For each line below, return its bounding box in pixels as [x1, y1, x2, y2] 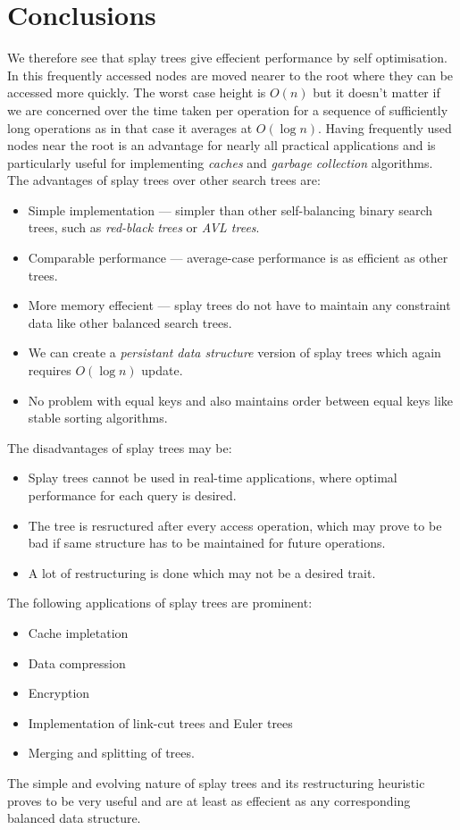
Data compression [28, 653, 126, 672]
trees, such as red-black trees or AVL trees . [28, 218, 260, 237]
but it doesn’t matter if [313, 83, 440, 102]
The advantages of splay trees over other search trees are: [7, 171, 321, 189]
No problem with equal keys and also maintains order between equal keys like [28, 390, 454, 409]
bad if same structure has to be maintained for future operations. [28, 533, 386, 552]
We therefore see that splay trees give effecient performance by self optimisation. [7, 48, 447, 67]
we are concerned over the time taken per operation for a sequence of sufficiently [7, 100, 448, 119]
